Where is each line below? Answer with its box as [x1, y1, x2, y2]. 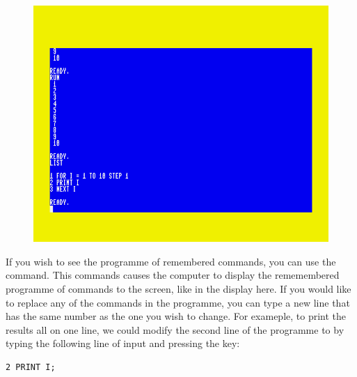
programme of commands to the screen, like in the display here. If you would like [6, 281, 351, 295]
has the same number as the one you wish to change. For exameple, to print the [6, 309, 347, 323]
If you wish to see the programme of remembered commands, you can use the [6, 254, 336, 268]
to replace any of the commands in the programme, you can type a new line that [6, 295, 350, 309]
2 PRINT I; [6, 362, 56, 372]
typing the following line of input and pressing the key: [6, 336, 240, 351]
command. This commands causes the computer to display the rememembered [6, 268, 340, 282]
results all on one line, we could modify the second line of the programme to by [6, 322, 344, 337]
